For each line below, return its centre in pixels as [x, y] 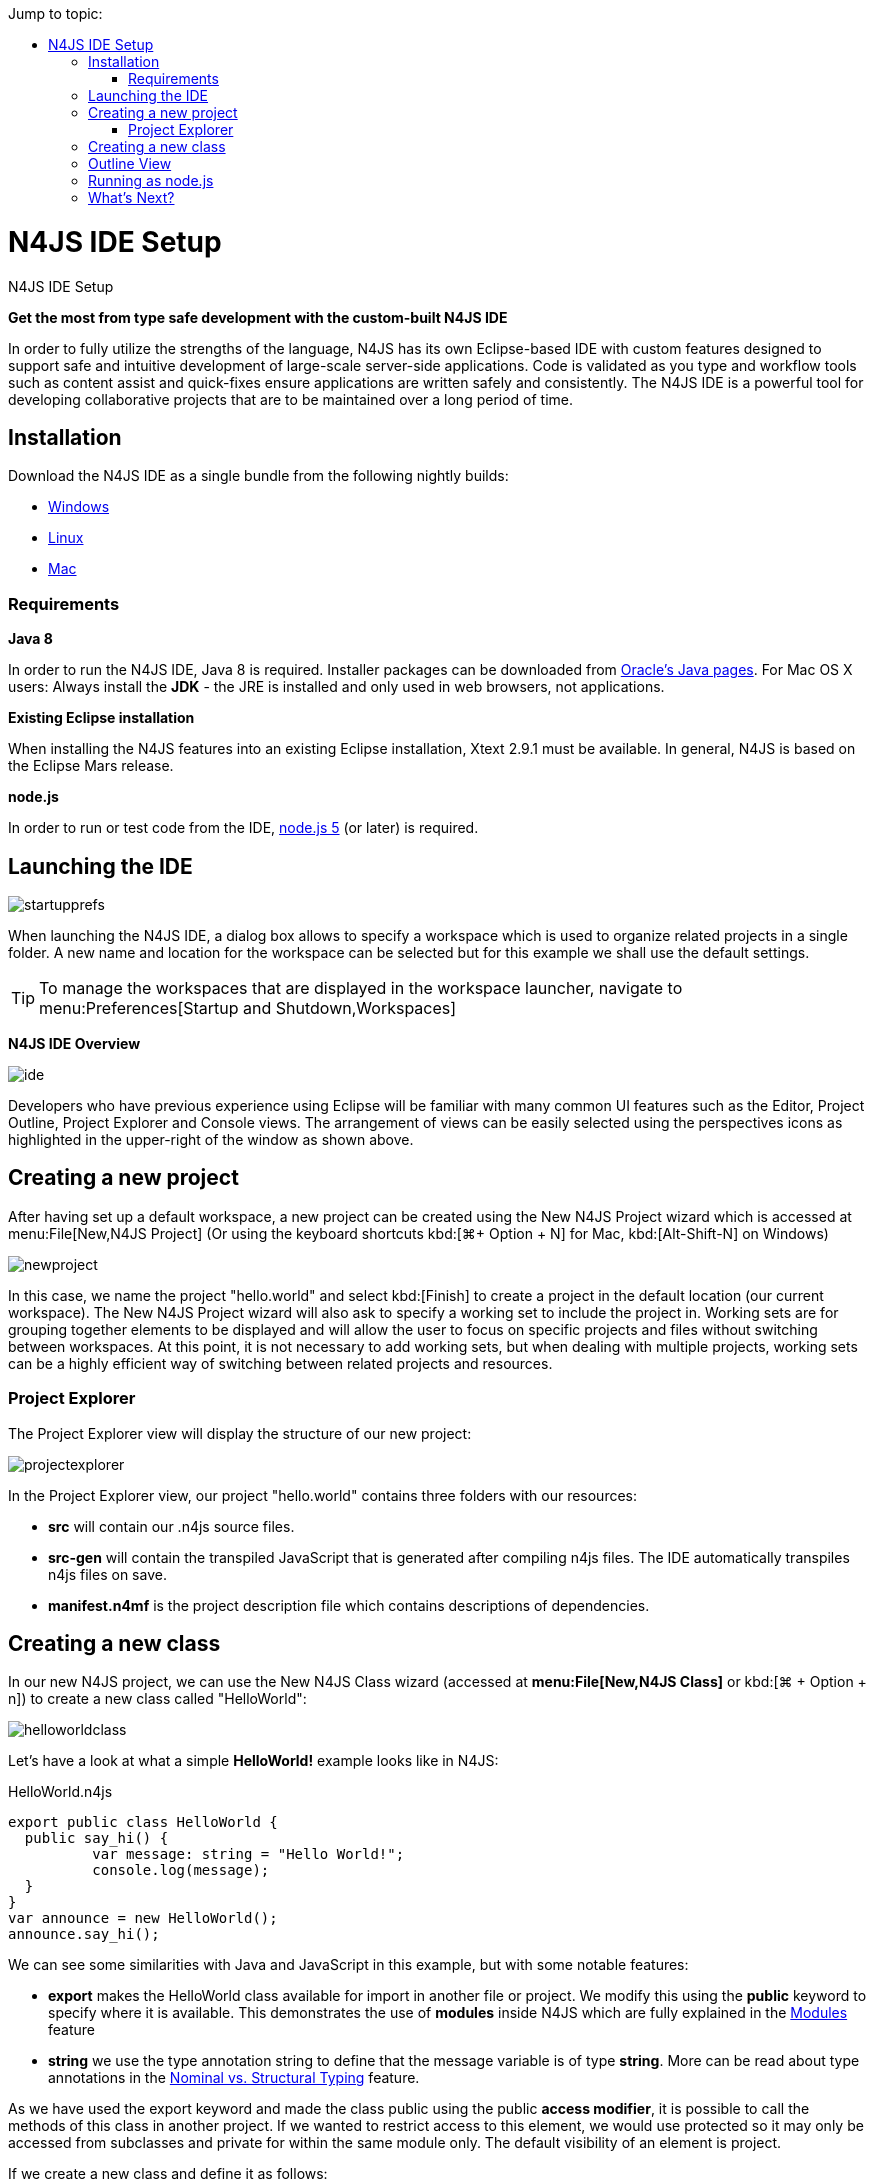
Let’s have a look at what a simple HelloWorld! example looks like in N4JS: [253, 1761]
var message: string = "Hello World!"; [248, 1854]
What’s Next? [131, 197]
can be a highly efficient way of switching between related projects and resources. [280, 1363]
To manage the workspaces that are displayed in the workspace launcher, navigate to [361, 987]
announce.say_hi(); [84, 1934]
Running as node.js [151, 180]
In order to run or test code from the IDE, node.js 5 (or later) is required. [243, 828]
